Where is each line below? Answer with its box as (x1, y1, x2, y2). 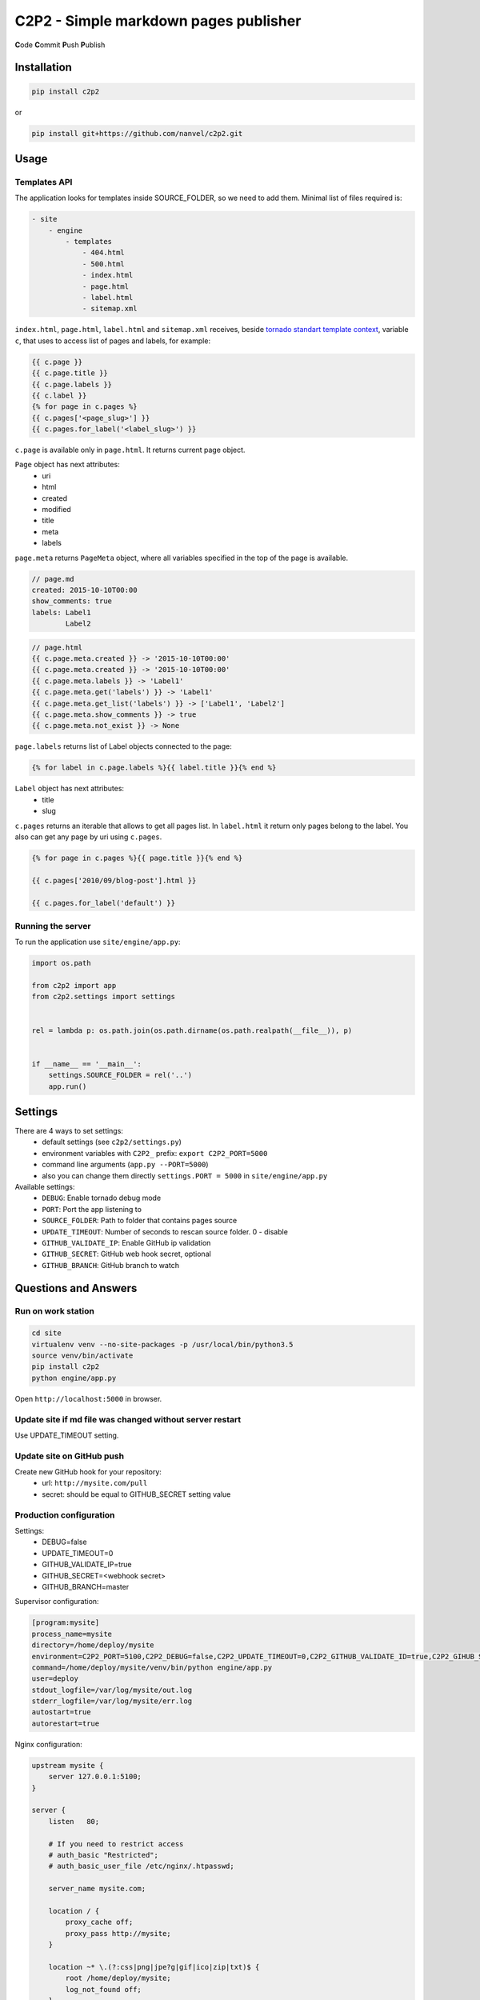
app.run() (48, 1082, 87, 1091)
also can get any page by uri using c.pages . (14, 832, 162, 842)
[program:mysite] (31, 1618, 100, 1627)
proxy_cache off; (65, 1918, 134, 1927)
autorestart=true (31, 1718, 100, 1728)
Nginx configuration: (14, 1739, 83, 1749)
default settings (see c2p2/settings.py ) (42, 1137, 182, 1147)
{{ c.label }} (31, 390, 87, 400)
